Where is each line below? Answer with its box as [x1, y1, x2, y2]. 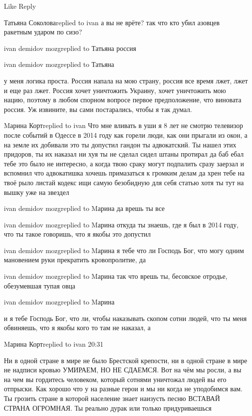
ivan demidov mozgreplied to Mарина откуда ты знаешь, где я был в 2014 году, [4, 219, 239, 229]
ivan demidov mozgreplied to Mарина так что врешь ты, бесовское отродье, [4, 271, 228, 281]
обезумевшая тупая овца [4, 280, 76, 290]
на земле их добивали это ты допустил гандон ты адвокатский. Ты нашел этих [4, 139, 236, 149]
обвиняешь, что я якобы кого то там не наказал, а [4, 322, 151, 333]
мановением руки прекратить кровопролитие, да [4, 255, 146, 265]
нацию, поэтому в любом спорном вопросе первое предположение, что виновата [4, 95, 242, 105]
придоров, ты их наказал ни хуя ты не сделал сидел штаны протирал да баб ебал [4, 149, 244, 159]
